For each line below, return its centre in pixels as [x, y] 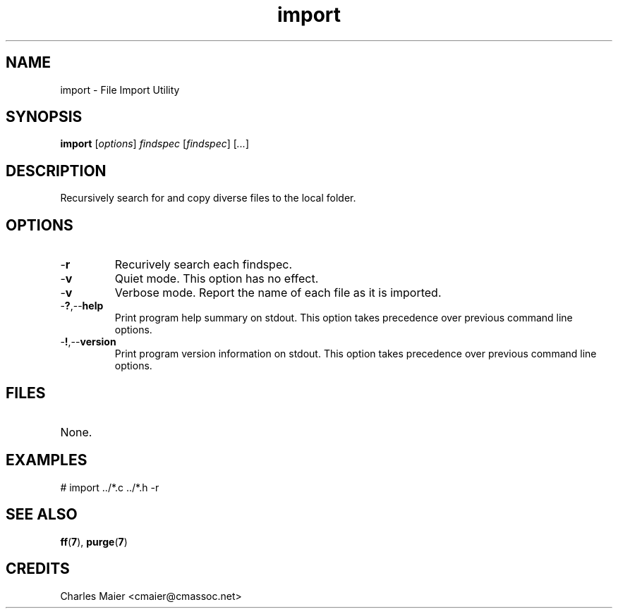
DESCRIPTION [56, 171]
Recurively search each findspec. [203, 265]
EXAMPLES [47, 460]
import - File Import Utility [120, 90]
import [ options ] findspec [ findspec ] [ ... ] [155, 144]
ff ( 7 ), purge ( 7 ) [94, 541]
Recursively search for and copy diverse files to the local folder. [208, 198]
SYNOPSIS [44, 117]
